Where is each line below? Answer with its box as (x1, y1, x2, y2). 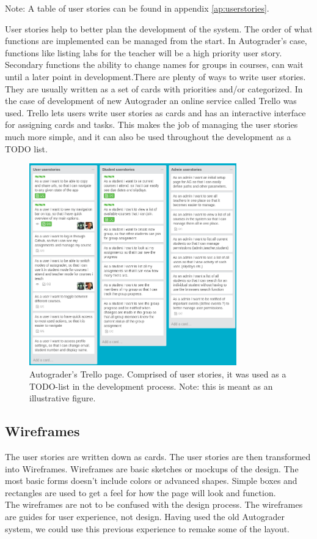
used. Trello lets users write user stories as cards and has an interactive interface (5, 106, 306, 119)
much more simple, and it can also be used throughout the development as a (5, 130, 291, 143)
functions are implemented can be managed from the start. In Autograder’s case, (5, 34, 307, 47)
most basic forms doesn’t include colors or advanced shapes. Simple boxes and (5, 474, 297, 487)
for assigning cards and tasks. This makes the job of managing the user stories (5, 118, 298, 131)
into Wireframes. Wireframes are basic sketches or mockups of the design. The (5, 462, 299, 475)
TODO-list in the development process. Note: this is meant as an (29, 379, 273, 392)
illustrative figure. (29, 392, 96, 404)
